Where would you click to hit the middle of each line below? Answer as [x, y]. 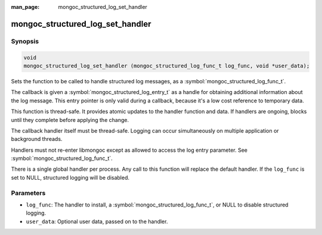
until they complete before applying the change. [70, 120]
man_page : [25, 7]
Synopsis [25, 41]
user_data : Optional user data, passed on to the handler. [97, 221]
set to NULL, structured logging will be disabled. [70, 177]
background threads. [37, 139]
